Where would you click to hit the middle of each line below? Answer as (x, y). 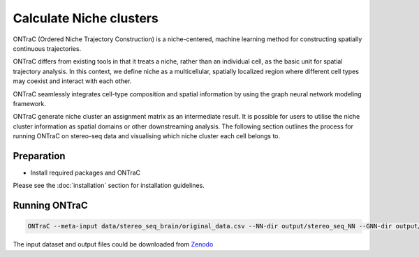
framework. (30, 103)
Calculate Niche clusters (86, 18)
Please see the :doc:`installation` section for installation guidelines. (109, 186)
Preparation (39, 156)
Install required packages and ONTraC (86, 172)
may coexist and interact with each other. (72, 81)
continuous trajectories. (47, 48)
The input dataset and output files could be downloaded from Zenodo (113, 244)
